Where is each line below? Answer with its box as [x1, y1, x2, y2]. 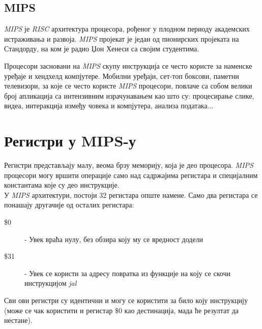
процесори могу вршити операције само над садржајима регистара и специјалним [4, 169, 258, 180]
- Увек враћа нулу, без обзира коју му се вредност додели [24, 233, 203, 244]
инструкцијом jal [24, 278, 77, 288]
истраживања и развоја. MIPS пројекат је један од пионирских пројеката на [4, 33, 239, 44]
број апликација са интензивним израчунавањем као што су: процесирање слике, [4, 90, 254, 101]
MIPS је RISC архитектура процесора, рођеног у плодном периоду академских [4, 23, 250, 34]
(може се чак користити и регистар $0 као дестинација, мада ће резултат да [4, 305, 239, 315]
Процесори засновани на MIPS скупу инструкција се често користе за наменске [4, 60, 252, 71]
